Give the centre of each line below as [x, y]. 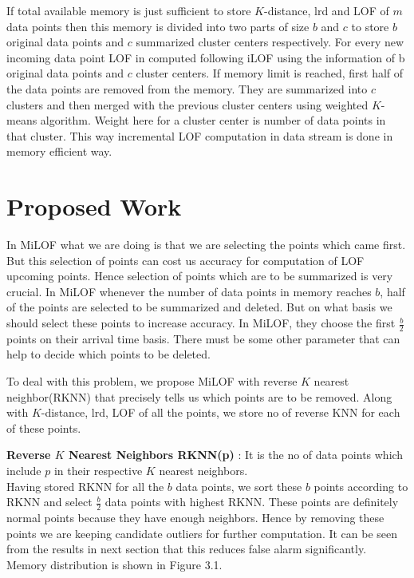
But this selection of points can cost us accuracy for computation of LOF [185, 260]
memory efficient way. [59, 151]
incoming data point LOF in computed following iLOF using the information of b [206, 57]
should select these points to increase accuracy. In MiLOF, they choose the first [201, 323]
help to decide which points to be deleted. [108, 354]
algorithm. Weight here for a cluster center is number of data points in [213, 120]
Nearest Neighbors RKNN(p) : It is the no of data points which [236, 455]
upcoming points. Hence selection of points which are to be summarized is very [200, 276]
